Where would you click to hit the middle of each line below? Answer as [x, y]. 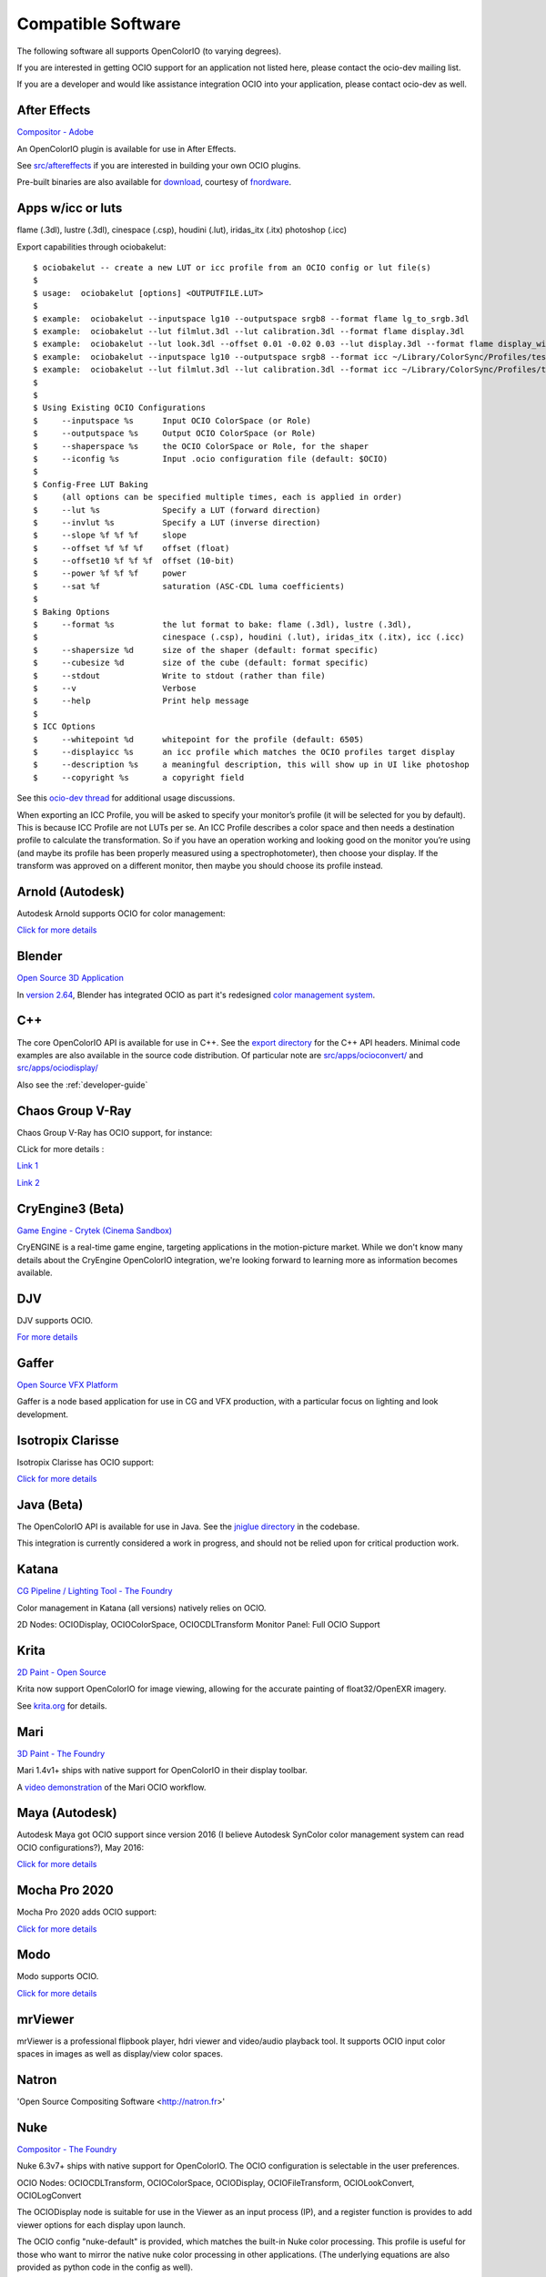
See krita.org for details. [62, 1705]
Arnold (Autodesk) [71, 891]
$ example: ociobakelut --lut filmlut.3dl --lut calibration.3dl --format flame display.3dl [249, 332]
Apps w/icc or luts [70, 208]
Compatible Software [99, 24]
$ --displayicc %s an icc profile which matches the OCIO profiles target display [244, 752]
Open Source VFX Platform [67, 1385]
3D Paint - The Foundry [61, 1753]
